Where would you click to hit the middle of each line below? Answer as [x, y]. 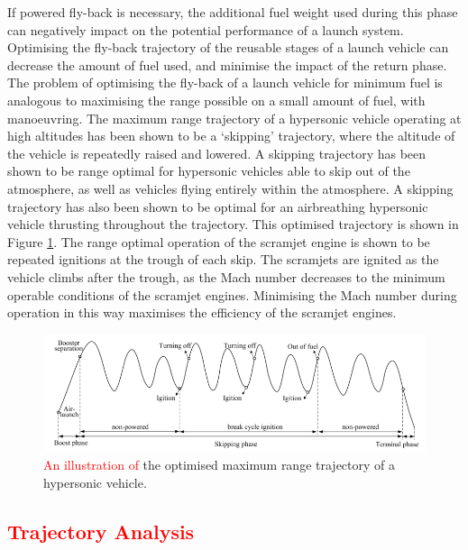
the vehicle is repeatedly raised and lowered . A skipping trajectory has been [217, 153]
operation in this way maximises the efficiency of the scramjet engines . [202, 312]
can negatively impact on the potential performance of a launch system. [206, 29]
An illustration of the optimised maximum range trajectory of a [220, 465]
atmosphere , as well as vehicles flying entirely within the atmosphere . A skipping [230, 188]
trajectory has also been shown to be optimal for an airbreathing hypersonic [218, 206]
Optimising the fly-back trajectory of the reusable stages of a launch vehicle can [228, 47]
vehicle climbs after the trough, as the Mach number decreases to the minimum [226, 276]
